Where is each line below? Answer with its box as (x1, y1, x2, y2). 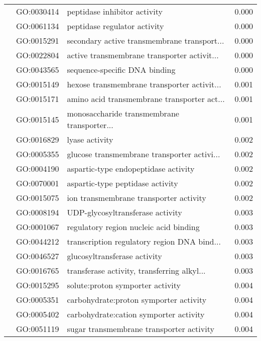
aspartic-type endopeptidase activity (67, 163, 195, 174)
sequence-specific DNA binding (67, 64, 176, 75)
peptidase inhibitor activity (67, 6, 163, 17)
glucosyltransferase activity (67, 250, 162, 262)
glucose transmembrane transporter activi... (67, 148, 220, 160)
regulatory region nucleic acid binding (67, 221, 200, 233)
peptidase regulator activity (67, 20, 164, 32)
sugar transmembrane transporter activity (67, 323, 214, 334)
